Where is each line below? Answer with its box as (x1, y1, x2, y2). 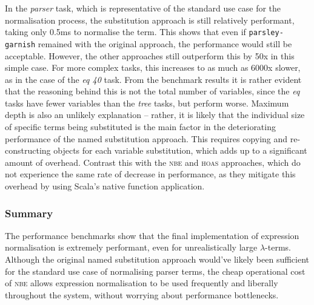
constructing (5, 144, 51, 157)
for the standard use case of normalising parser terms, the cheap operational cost (5, 264, 306, 277)
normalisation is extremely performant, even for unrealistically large (5, 241, 258, 254)
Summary (5, 205, 53, 220)
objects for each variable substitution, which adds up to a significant (53, 144, 307, 157)
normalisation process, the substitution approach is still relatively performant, (5, 13, 295, 26)
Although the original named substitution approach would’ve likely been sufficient (5, 253, 310, 266)
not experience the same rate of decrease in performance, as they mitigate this (5, 168, 296, 180)
